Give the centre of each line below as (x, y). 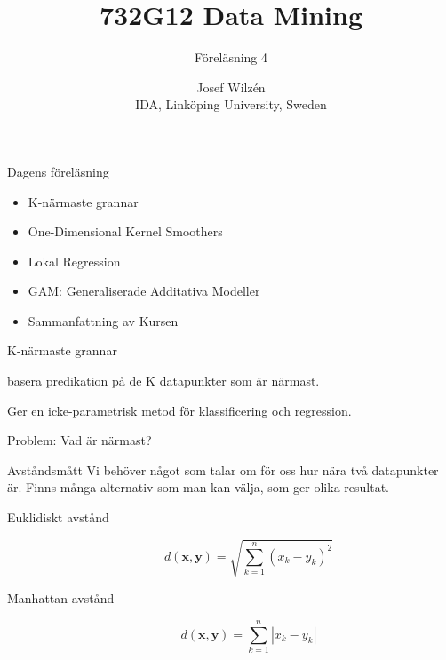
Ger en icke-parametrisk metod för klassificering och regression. (179, 410)
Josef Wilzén (231, 87)
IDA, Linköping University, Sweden (231, 104)
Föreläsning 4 (231, 57)
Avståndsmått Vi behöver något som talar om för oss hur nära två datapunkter (223, 469)
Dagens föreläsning (58, 171)
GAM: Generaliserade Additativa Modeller (144, 291)
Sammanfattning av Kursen (103, 320)
